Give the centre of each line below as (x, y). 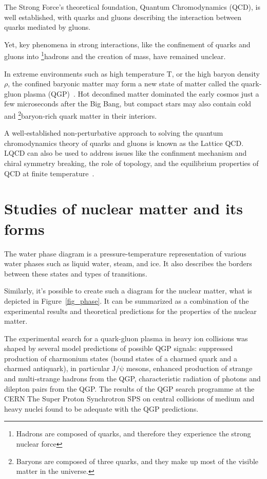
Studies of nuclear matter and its (124, 208)
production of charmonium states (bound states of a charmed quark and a (121, 358)
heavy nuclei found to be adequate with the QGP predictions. (101, 408)
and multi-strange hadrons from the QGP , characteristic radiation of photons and (132, 379)
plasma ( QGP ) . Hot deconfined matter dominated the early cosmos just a (141, 93)
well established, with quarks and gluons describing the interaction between (123, 17)
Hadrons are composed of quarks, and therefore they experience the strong (133, 434)
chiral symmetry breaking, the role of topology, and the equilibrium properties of (131, 163)
